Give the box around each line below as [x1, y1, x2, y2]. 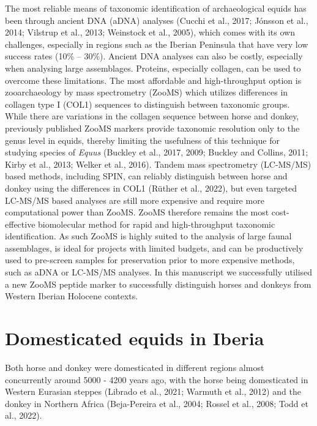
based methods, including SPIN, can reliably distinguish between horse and [5, 170, 288, 182]
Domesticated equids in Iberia [5, 326, 264, 351]
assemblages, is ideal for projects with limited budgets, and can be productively [5, 241, 304, 254]
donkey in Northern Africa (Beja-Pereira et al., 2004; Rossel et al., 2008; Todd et [5, 397, 308, 409]
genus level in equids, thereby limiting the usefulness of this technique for [5, 133, 280, 146]
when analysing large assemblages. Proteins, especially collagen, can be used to [5, 61, 301, 74]
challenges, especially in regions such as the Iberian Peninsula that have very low [5, 37, 308, 50]
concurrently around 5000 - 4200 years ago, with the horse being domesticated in [5, 373, 308, 386]
